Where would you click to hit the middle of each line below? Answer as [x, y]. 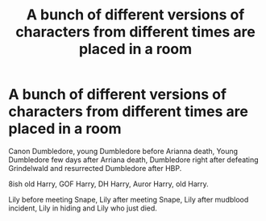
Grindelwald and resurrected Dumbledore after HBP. [95, 168]
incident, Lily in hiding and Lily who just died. [83, 208]
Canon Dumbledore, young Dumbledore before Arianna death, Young [123, 151]
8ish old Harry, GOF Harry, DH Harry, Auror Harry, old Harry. [109, 184]
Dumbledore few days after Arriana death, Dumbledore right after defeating [134, 160]
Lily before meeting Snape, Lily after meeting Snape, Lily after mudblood [129, 199]
